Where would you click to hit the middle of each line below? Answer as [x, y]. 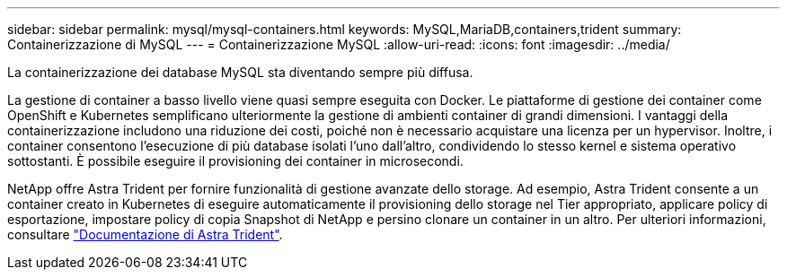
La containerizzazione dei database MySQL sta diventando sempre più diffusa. [240, 72]
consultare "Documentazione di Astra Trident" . [145, 234]
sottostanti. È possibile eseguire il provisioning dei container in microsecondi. [235, 161]
